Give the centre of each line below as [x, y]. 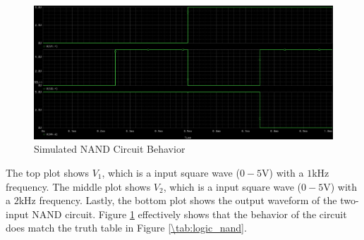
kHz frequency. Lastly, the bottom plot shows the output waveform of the [178, 200]
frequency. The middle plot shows [78, 186]
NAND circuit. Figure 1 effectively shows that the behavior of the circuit [189, 214]
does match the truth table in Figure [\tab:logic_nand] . [126, 228]
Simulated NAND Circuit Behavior [110, 149]
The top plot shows [47, 172]
